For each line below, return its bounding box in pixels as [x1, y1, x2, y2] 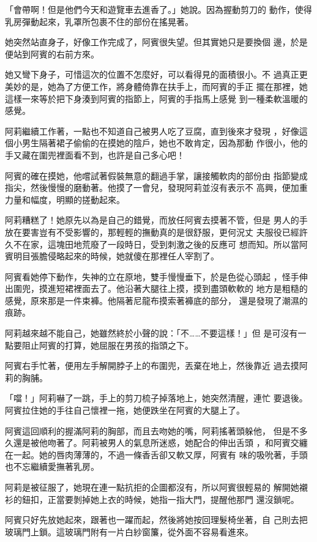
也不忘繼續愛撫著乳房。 [5, 460, 99, 473]
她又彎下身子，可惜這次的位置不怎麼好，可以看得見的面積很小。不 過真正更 [5, 68, 308, 81]
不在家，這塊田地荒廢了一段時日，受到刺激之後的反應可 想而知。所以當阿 [13, 237, 308, 250]
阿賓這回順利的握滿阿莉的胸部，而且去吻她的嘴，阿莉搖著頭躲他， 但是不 [5, 424, 299, 437]
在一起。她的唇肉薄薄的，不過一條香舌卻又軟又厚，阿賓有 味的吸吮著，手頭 [5, 448, 308, 461]
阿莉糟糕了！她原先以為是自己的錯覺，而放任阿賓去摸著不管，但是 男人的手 [5, 213, 308, 226]
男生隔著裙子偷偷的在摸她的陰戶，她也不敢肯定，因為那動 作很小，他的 [21, 136, 308, 149]
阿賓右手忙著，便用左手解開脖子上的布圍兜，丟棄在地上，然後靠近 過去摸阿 [5, 359, 308, 372]
